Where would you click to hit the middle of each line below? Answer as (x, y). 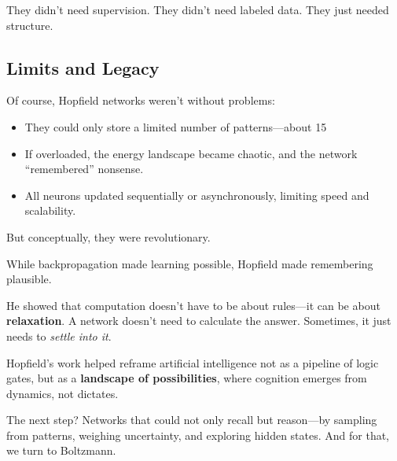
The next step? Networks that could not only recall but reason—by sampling (192, 420)
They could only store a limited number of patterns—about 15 (176, 126)
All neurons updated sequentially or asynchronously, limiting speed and (197, 195)
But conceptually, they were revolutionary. (108, 236)
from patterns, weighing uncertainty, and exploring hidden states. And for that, (198, 435)
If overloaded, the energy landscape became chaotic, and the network (191, 153)
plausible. (29, 279)
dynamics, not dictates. (62, 393)
